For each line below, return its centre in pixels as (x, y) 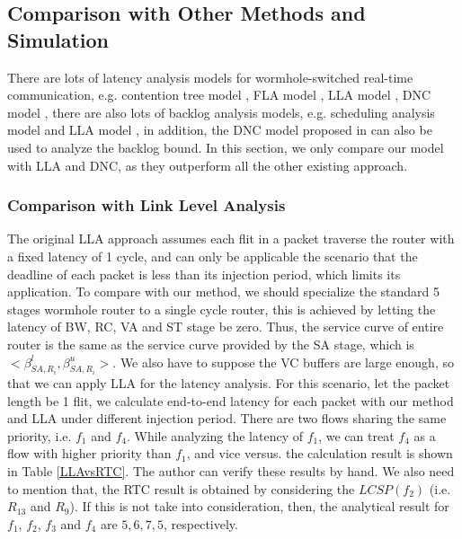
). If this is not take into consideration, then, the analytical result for (259, 506)
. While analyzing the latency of (214, 435)
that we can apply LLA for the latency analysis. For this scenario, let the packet (229, 382)
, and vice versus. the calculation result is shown (320, 453)
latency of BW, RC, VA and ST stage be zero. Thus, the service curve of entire (226, 327)
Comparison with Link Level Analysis (147, 205)
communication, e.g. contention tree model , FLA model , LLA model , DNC (219, 95)
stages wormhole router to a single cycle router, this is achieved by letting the (222, 309)
